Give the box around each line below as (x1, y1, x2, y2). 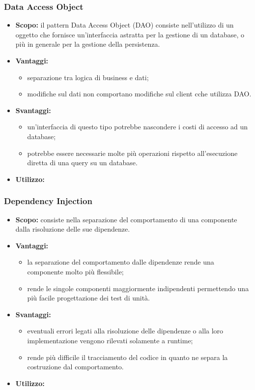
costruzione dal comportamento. (27, 361, 124, 372)
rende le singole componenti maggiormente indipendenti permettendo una (27, 283, 249, 293)
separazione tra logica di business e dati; (27, 72, 149, 82)
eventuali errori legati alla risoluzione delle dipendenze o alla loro (27, 326, 224, 336)
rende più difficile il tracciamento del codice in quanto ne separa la (27, 352, 228, 362)
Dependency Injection (4, 195, 92, 207)
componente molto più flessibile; (27, 266, 124, 276)
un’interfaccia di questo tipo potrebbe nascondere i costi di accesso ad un (27, 121, 248, 132)
